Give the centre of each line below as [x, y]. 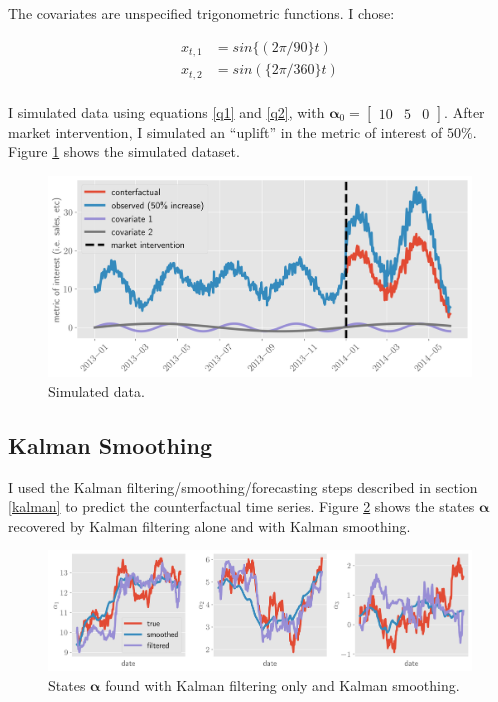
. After [464, 111]
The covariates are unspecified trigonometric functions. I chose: [201, 13]
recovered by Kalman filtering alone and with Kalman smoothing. [209, 525]
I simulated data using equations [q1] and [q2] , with [166, 111]
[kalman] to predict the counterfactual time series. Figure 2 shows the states [241, 506]
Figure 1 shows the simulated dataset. [124, 151]
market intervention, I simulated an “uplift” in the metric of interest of [225, 131]
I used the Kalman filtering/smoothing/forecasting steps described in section [243, 486]
